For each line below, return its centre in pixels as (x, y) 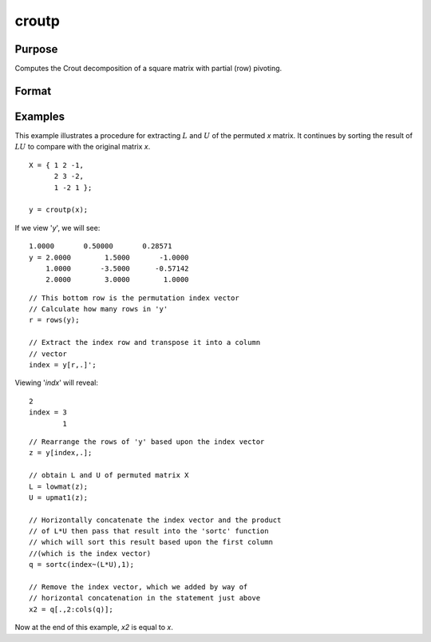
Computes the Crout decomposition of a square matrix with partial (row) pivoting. (148, 69)
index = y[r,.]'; (63, 365)
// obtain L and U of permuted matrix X (109, 476)
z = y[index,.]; (61, 453)
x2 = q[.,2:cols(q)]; (71, 609)
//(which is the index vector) (90, 553)
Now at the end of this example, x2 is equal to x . (94, 628)
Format (33, 91)
